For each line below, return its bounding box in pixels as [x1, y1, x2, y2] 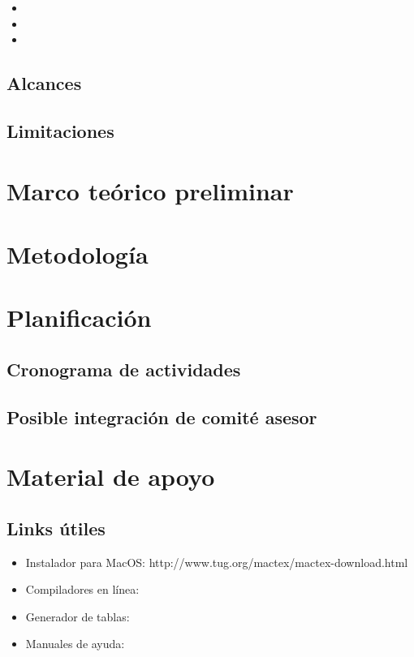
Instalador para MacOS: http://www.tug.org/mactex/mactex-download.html [25, 553, 408, 570]
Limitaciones [6, 118, 114, 143]
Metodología [6, 237, 149, 270]
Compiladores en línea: [25, 581, 140, 598]
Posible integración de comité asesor [6, 404, 317, 429]
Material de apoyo [6, 460, 215, 493]
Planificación [6, 301, 152, 334]
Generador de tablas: [25, 608, 130, 625]
